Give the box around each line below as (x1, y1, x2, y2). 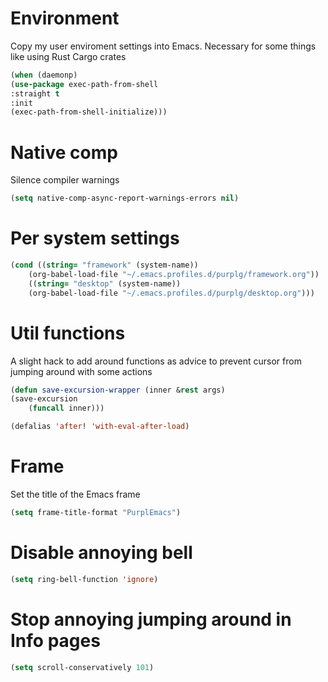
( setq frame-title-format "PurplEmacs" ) (10, 507, 182, 517)
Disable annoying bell (10, 542, 193, 564)
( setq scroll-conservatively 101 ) (10, 662, 155, 672)
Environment (10, 7, 120, 30)
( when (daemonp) (10, 70, 78, 80)
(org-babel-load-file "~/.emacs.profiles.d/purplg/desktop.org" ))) (28, 288, 315, 298)
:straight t (10, 88, 60, 99)
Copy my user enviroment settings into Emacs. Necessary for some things (10, 40, 317, 52)
